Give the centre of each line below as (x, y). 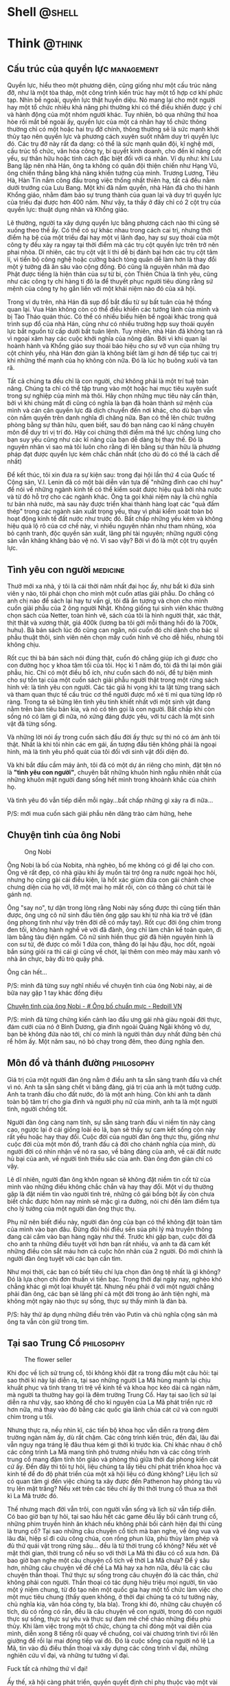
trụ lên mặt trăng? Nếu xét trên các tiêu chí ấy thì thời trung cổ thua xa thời (112, 1489)
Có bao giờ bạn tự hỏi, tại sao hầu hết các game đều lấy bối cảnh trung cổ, (113, 1517)
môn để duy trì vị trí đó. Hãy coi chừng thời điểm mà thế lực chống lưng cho (114, 432)
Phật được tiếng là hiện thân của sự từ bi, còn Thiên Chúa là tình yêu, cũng (112, 274)
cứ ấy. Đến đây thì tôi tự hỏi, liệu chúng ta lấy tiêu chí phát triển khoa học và (114, 1467)
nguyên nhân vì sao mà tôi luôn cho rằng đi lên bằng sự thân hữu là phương (114, 447)
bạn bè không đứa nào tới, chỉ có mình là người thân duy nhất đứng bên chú (114, 1034)
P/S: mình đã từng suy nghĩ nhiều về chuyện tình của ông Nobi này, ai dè (110, 985)
